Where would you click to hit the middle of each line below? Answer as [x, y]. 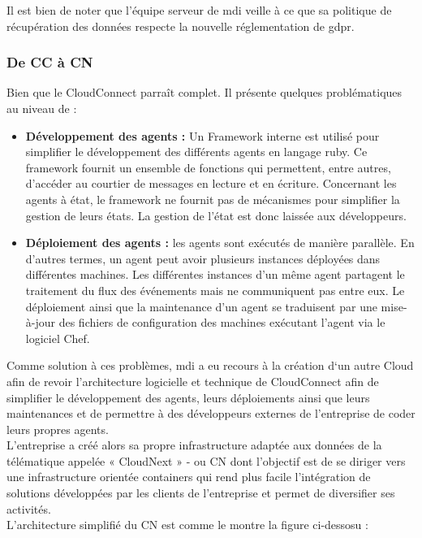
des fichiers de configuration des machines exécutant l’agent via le [222, 322]
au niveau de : [42, 108]
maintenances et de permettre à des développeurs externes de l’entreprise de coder [211, 413]
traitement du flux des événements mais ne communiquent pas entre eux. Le [215, 290]
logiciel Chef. [58, 338]
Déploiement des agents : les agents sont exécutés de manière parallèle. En [220, 243]
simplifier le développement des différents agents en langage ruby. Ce [196, 152]
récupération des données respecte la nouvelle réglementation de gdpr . [181, 26]
